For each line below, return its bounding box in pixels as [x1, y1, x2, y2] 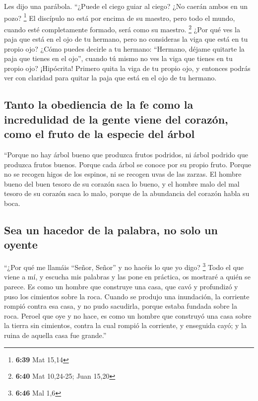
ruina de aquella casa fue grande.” [4, 330, 107, 340]
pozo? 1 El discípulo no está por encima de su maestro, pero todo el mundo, [4, 11, 235, 23]
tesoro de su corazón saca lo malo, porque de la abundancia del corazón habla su [4, 188, 250, 199]
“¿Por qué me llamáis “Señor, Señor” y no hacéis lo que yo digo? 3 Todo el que [4, 261, 244, 272]
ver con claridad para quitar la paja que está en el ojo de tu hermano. [4, 72, 217, 83]
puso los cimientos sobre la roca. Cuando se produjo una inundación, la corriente [4, 291, 250, 301]
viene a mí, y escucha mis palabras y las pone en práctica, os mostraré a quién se [4, 271, 251, 282]
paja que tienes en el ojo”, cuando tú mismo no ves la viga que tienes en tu [4, 53, 233, 64]
